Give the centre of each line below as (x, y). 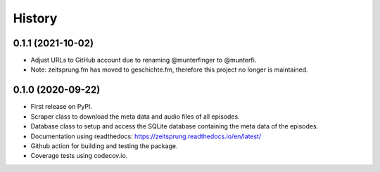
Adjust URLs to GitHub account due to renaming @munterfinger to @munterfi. (144, 60)
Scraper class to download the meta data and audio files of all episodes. (135, 117)
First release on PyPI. (62, 107)
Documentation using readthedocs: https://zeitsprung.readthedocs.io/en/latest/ (146, 136)
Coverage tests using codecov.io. (79, 156)
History (35, 18)
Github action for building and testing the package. (104, 146)
